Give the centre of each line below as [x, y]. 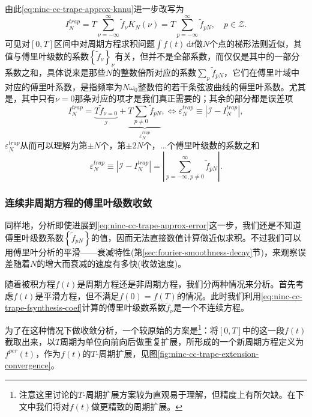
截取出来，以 [30, 342]
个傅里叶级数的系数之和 [213, 145]
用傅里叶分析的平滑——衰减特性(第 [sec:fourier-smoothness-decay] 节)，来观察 [151, 251]
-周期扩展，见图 [127, 353]
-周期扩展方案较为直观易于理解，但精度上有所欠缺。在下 [193, 394]
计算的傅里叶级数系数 [124, 307]
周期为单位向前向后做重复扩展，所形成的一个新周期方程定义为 [182, 342]
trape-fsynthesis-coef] [43, 307]
